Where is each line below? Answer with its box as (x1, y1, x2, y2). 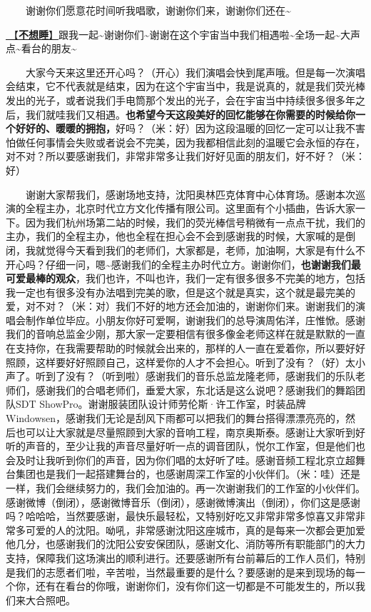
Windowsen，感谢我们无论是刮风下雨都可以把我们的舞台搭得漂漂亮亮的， (6, 411, 346, 426)
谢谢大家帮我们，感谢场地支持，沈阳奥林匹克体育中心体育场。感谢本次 (26, 186, 355, 201)
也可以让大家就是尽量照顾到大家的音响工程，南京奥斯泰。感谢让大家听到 (15, 424, 355, 439)
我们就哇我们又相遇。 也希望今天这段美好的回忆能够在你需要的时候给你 (25, 106, 355, 121)
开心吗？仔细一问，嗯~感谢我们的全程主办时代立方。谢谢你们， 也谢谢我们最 (6, 256, 361, 271)
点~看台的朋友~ (6, 41, 77, 56)
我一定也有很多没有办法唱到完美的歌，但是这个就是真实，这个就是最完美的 (6, 284, 355, 299)
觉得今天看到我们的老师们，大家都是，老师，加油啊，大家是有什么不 (45, 242, 365, 257)
